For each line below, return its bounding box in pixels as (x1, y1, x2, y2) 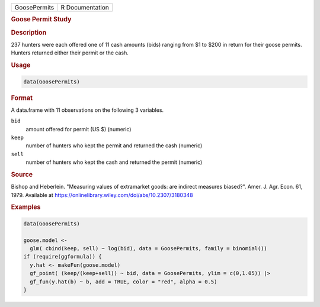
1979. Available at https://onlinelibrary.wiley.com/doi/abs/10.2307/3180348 (11, 191, 193, 198)
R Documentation (60, 4, 110, 11)
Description (11, 28, 47, 37)
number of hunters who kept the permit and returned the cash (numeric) (25, 142, 203, 149)
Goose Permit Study (11, 15, 72, 24)
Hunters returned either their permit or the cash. (11, 49, 129, 56)
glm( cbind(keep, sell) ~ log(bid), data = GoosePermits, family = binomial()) (30, 245, 268, 252)
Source (11, 170, 33, 179)
